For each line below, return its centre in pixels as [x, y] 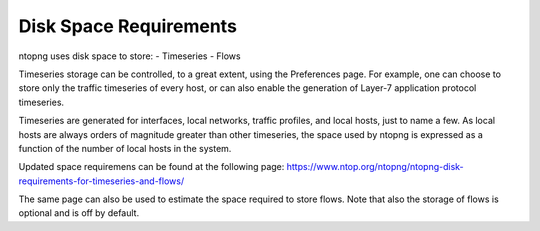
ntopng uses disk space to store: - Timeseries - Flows [129, 56]
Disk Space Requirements [127, 26]
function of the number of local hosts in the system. [125, 148]
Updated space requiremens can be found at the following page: [151, 167]
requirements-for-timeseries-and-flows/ [101, 181]
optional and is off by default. [79, 213]
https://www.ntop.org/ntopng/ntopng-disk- [375, 167]
